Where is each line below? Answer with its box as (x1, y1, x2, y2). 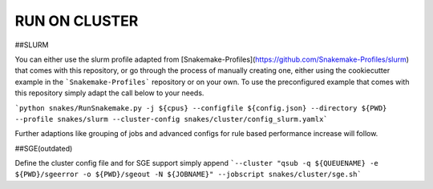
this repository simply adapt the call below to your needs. (14, 88, 204, 98)
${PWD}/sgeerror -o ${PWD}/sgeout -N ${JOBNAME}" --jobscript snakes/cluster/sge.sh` (14, 170, 362, 179)
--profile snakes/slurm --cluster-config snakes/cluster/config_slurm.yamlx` (14, 115, 328, 123)
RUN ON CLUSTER (14, 12, 139, 30)
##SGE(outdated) (14, 143, 73, 153)
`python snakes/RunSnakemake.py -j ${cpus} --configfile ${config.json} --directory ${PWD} (14, 103, 387, 112)
